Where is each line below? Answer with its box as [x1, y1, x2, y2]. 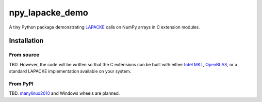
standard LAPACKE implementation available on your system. [9, 68, 131, 74]
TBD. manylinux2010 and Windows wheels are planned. [9, 90, 120, 96]
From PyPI [9, 80, 34, 87]
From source [9, 51, 40, 58]
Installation [9, 37, 44, 45]
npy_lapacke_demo [9, 7, 88, 18]
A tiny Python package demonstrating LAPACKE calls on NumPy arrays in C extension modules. [9, 24, 200, 30]
